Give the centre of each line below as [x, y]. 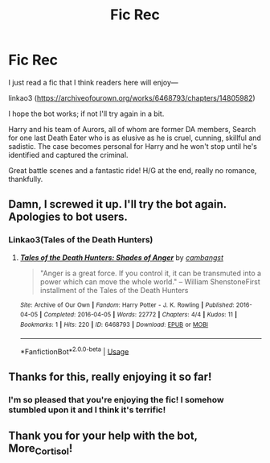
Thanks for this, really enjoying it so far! [110, 376]
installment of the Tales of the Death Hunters [114, 290]
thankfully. [26, 179]
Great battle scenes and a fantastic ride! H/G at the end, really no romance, [133, 170]
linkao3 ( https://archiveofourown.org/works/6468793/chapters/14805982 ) [132, 97]
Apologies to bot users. [68, 217]
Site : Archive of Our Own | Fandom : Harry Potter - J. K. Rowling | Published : [127, 305]
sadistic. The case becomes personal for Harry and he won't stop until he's [133, 146]
